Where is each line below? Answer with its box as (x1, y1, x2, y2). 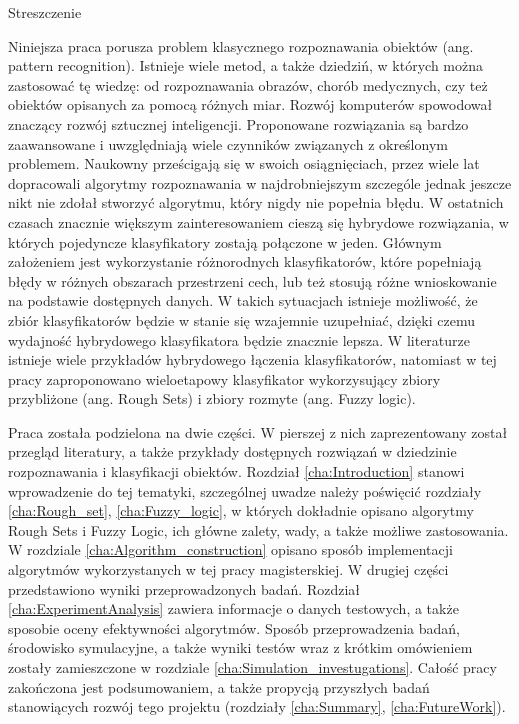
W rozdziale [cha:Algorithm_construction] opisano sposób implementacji (8, 539, 453, 560)
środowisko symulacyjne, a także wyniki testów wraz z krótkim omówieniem (8, 637, 473, 658)
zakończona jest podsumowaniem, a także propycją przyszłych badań (8, 676, 430, 697)
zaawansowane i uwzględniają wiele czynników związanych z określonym (8, 133, 448, 154)
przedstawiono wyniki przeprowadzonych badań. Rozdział (8, 578, 361, 599)
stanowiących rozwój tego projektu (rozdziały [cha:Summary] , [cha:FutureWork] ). (8, 696, 506, 717)
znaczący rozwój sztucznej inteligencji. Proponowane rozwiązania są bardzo (8, 113, 469, 134)
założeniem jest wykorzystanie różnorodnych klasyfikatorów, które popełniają (8, 251, 482, 272)
